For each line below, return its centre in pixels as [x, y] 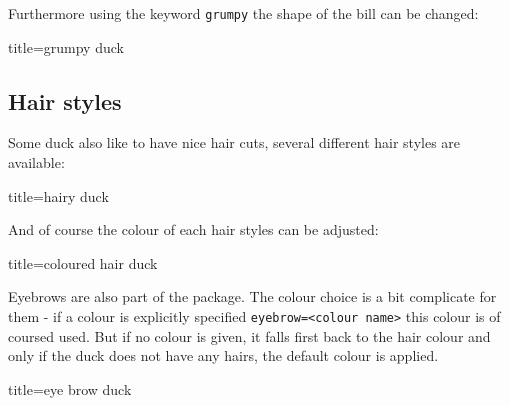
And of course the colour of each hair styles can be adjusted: [193, 229]
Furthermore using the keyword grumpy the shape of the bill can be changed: [243, 13]
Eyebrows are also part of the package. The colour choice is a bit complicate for [252, 296]
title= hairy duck [58, 195]
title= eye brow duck [70, 388]
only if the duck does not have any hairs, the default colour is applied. [223, 355]
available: [36, 162]
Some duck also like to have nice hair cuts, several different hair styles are [234, 142]
